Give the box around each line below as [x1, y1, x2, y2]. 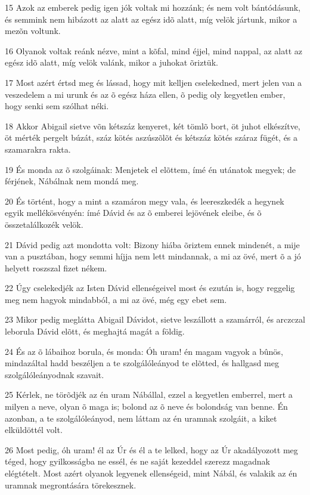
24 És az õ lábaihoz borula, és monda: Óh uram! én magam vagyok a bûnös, [5, 345, 283, 357]
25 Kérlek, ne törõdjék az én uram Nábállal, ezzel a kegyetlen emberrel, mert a [5, 388, 293, 401]
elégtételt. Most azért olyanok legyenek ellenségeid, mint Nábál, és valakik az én [5, 467, 297, 479]
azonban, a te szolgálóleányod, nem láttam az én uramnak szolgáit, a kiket [5, 412, 277, 424]
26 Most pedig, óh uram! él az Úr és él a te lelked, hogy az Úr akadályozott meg [5, 443, 298, 456]
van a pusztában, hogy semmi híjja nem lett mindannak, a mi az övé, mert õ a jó [5, 250, 301, 262]
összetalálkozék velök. [5, 218, 83, 230]
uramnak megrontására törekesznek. [5, 478, 137, 491]
